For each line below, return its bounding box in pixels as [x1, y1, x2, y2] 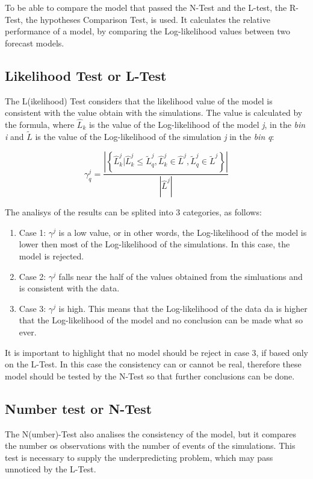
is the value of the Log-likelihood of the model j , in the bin [88, 118, 306, 130]
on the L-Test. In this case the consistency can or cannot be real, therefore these [5, 358, 302, 370]
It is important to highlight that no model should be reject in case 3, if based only [5, 346, 309, 358]
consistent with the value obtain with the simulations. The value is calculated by [5, 106, 303, 119]
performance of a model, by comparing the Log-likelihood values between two [5, 25, 291, 37]
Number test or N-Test [5, 399, 152, 417]
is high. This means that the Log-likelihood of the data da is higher [58, 302, 308, 314]
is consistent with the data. [19, 282, 120, 294]
